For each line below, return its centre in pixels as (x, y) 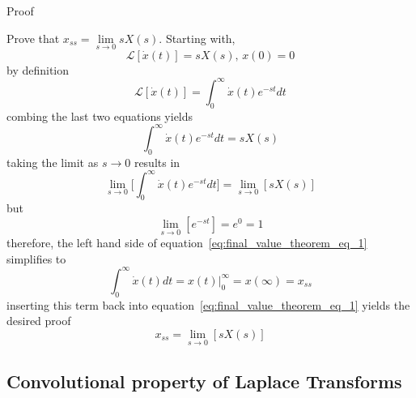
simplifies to (36, 258)
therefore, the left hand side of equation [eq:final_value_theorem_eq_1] (187, 243)
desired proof (39, 321)
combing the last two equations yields (100, 116)
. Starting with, (197, 38)
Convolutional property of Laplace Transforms (204, 381)
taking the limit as (53, 162)
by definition (38, 69)
